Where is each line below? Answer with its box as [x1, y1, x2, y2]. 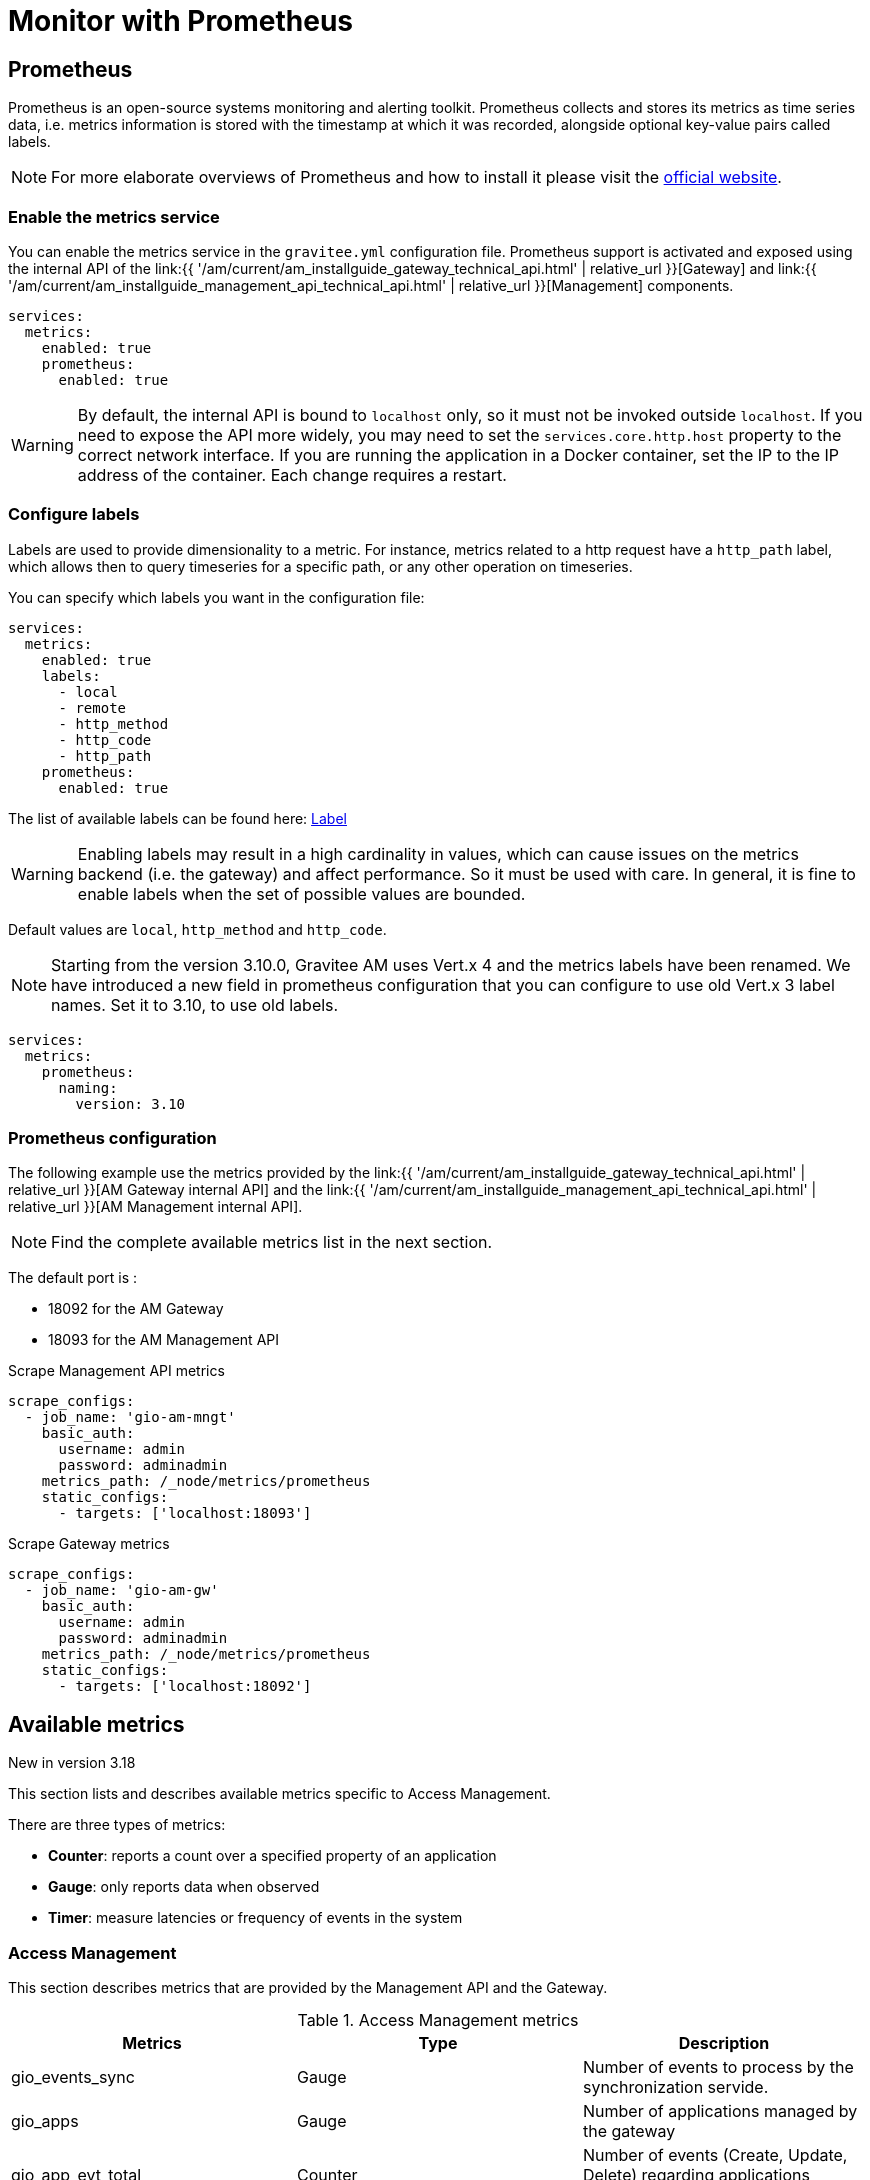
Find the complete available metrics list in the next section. [51, 1232, 493, 1253]
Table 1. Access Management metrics [297, 2010, 579, 2031]
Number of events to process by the [582, 2057, 854, 2078]
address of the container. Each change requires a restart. [77, 464, 507, 485]
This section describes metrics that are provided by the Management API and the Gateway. [8, 1979, 608, 1997]
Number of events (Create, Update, [582, 2145, 848, 2166]
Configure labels [8, 504, 140, 525]
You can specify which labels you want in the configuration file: [8, 588, 425, 606]
